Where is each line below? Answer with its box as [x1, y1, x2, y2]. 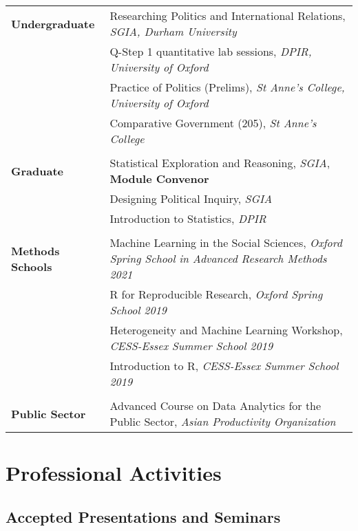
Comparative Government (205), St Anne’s [109, 115, 317, 131]
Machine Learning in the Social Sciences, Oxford [109, 235, 342, 250]
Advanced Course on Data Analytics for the [109, 398, 322, 413]
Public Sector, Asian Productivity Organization [109, 413, 336, 429]
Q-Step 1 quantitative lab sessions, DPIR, [109, 43, 312, 59]
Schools [11, 258, 52, 274]
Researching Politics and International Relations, [109, 8, 346, 23]
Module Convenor [109, 171, 209, 186]
